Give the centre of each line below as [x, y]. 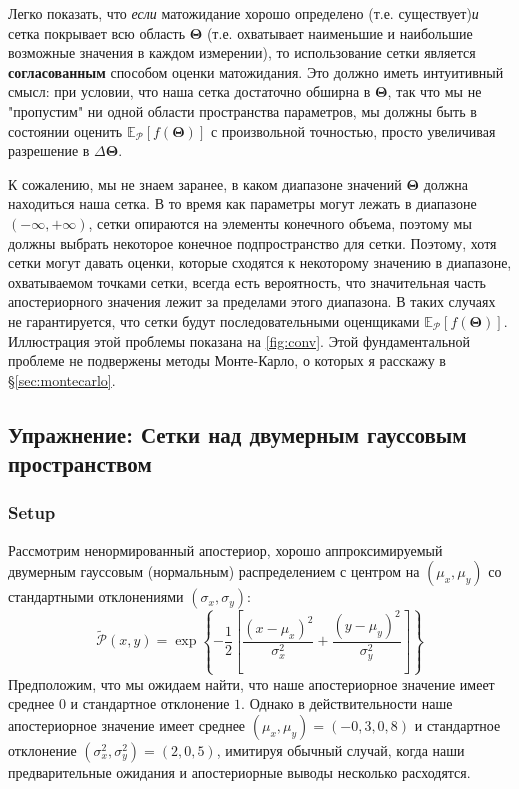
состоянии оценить [65, 130]
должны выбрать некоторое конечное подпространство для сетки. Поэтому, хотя [252, 242]
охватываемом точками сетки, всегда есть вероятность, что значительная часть [247, 281]
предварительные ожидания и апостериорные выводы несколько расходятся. [239, 771]
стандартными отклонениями [96, 596]
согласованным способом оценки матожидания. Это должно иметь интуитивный [256, 71]
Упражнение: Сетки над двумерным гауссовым [237, 433]
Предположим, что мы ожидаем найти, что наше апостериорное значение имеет [251, 683]
